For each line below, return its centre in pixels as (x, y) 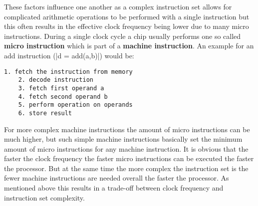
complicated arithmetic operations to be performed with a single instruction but (127, 16)
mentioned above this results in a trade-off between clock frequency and (114, 188)
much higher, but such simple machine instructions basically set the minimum (123, 139)
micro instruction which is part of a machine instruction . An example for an (129, 46)
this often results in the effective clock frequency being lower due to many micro (127, 26)
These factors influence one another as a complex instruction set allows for (118, 6)
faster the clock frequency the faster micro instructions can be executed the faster (129, 158)
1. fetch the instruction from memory (68, 72)
